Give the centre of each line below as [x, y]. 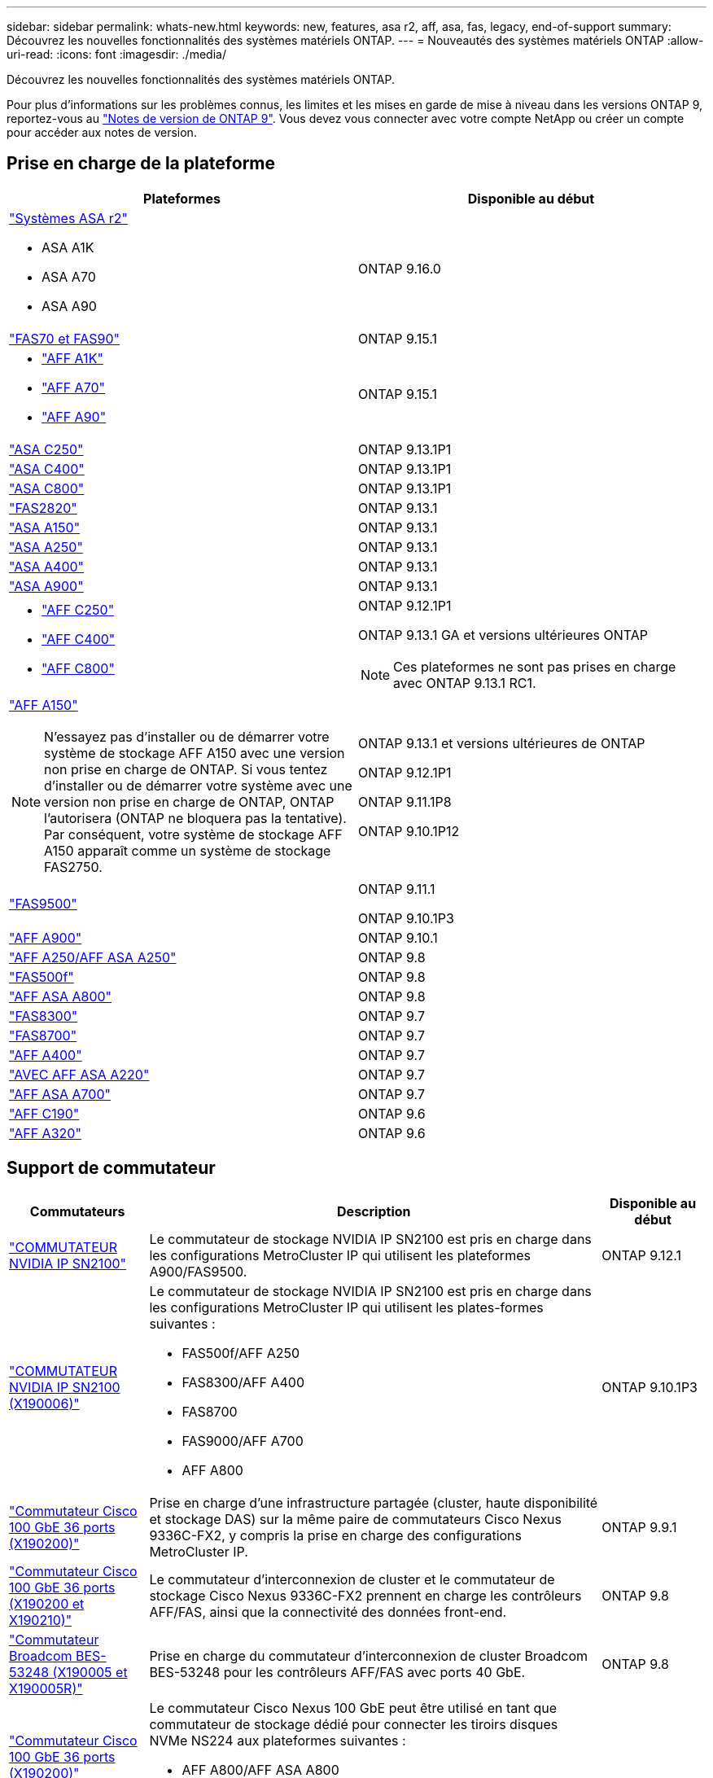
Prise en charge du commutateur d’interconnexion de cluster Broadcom [369, 1655]
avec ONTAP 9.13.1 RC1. [465, 683]
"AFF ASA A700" [60, 1094]
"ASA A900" [46, 586]
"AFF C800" [78, 668]
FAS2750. [73, 867]
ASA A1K [68, 247]
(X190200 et [47, 1603]
